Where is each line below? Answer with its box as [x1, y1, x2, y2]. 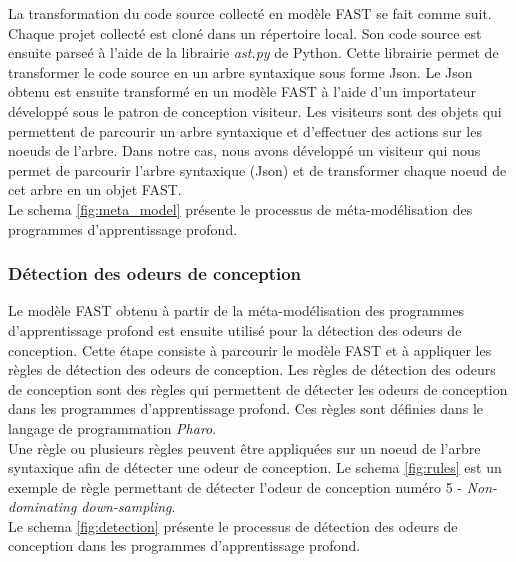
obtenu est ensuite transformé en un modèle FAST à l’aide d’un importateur [8, 81, 477, 102]
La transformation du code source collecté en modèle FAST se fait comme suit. [8, 3, 492, 23]
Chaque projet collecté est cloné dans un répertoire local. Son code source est [8, 22, 482, 43]
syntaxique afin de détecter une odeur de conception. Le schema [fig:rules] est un [8, 457, 502, 478]
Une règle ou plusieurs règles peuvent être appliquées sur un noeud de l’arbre [8, 437, 481, 458]
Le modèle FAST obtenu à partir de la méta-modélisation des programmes [8, 300, 465, 321]
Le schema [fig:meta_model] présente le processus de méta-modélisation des [8, 198, 473, 219]
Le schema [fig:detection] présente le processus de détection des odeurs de [8, 515, 458, 536]
